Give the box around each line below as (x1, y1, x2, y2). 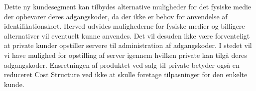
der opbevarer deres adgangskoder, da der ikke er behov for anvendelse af (4, 11, 228, 21)
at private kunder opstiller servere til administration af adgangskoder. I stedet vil (4, 40, 252, 50)
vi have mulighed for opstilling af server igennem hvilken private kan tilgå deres (4, 49, 247, 60)
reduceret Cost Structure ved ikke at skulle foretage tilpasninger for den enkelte (4, 69, 248, 80)
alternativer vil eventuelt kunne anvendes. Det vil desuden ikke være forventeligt (4, 30, 250, 41)
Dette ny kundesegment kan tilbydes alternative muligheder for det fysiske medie (4, 1, 252, 11)
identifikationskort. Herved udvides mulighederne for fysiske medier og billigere (4, 21, 245, 31)
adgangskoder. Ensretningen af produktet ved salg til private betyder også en (4, 59, 240, 70)
